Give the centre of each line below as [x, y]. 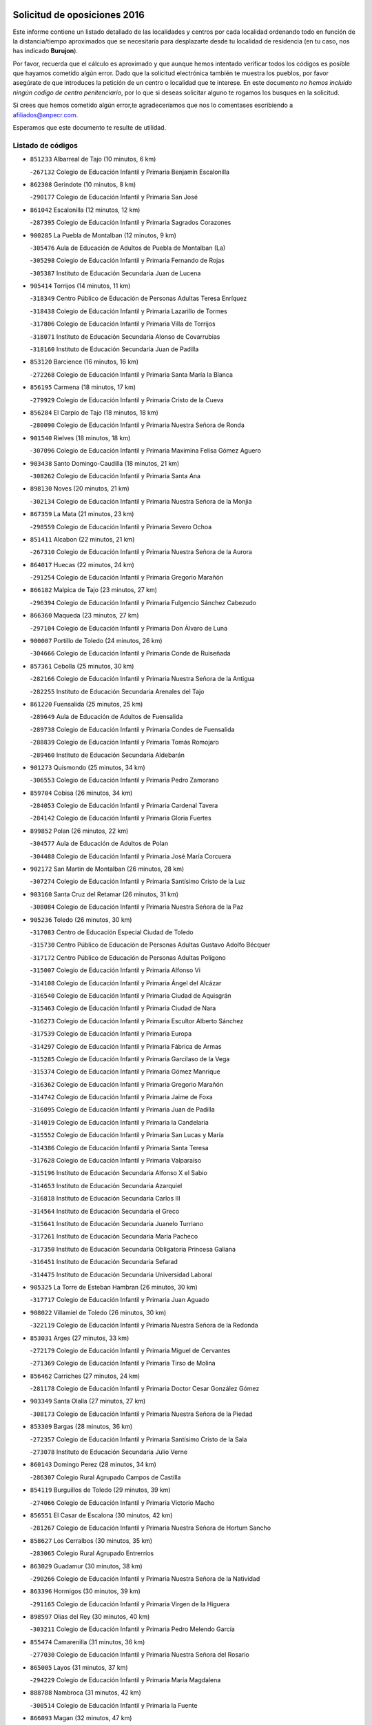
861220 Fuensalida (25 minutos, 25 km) [86, 704]
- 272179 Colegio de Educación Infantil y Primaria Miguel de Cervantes [130, 1350]
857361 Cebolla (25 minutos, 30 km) [82, 666]
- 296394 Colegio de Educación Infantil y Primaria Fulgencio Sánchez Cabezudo [143, 602]
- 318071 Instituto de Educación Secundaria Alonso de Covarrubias [125, 336]
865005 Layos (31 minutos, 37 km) [79, 1667]
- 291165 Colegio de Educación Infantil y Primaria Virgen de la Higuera [130, 1604]
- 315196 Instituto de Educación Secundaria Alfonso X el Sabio [119, 1173]
